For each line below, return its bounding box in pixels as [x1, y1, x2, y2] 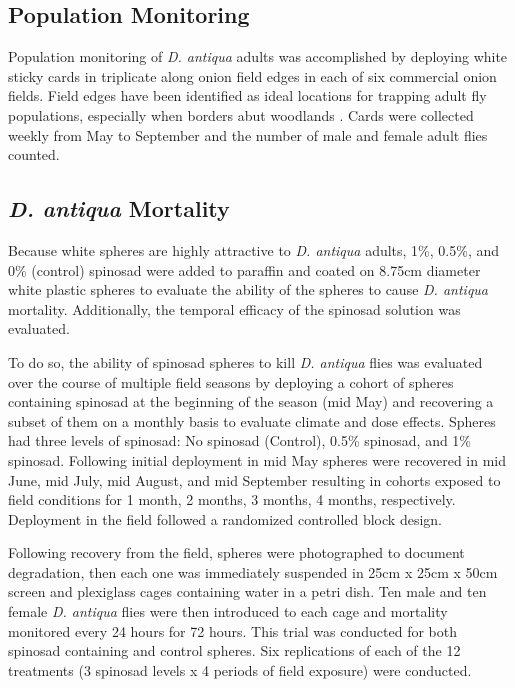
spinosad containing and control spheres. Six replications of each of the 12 [8, 640, 461, 661]
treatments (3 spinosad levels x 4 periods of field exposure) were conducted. [8, 659, 472, 680]
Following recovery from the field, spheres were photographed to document [8, 542, 465, 563]
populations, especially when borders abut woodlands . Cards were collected [8, 104, 474, 125]
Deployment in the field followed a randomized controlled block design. [8, 508, 442, 529]
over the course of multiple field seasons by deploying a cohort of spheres [8, 371, 454, 392]
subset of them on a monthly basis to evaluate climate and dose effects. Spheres [8, 410, 496, 431]
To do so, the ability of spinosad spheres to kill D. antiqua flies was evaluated [8, 351, 483, 372]
